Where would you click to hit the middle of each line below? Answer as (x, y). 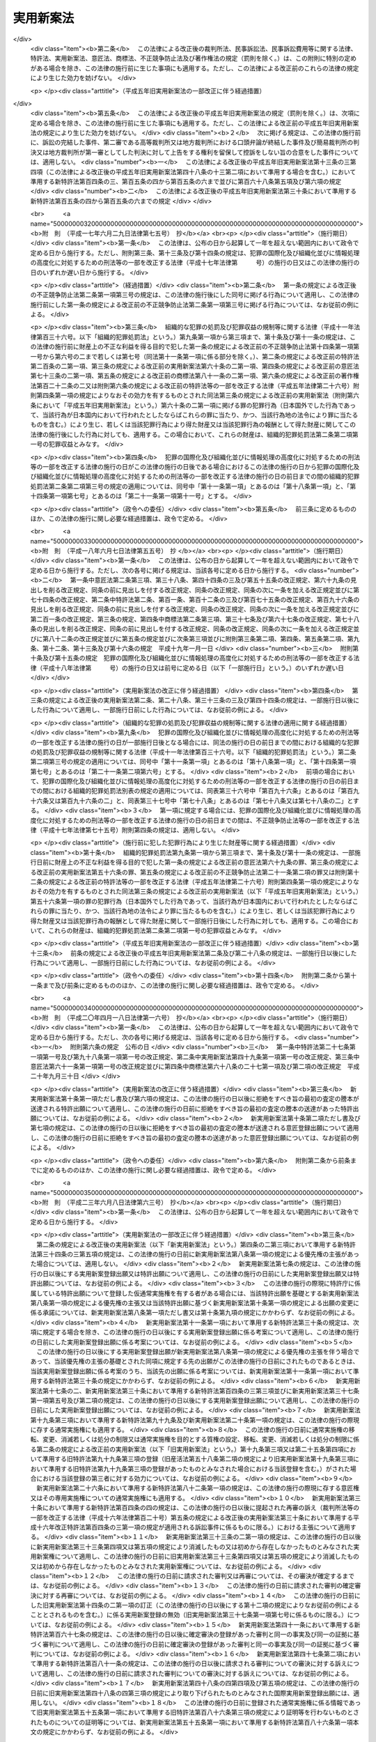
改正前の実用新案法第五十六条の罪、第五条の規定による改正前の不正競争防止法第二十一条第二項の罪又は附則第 (195, 872)
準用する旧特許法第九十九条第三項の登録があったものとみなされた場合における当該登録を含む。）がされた (199, 1469)
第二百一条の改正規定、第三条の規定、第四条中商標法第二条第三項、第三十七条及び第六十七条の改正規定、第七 (189, 619)
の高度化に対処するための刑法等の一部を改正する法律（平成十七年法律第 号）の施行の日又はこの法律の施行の (195, 263)
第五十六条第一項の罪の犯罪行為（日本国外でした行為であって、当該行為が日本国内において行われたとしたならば (191, 901)
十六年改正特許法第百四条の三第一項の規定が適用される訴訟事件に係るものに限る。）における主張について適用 (193, 1527)
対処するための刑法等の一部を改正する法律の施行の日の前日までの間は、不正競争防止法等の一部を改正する (201, 820)
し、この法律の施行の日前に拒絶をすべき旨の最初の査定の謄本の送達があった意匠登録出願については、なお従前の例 (195, 1138)
